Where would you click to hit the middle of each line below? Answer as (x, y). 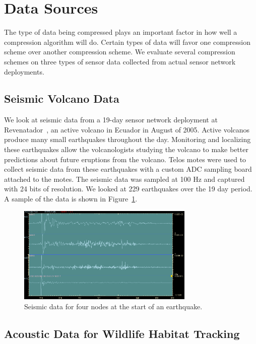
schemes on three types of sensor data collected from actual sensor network (120, 61)
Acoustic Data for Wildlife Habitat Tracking (122, 333)
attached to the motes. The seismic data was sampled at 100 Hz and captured (124, 179)
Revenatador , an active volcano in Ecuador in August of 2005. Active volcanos (127, 129)
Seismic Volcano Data (62, 98)
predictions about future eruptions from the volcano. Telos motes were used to (125, 159)
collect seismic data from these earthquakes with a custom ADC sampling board (128, 169)
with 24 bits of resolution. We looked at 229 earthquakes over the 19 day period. (128, 189)
